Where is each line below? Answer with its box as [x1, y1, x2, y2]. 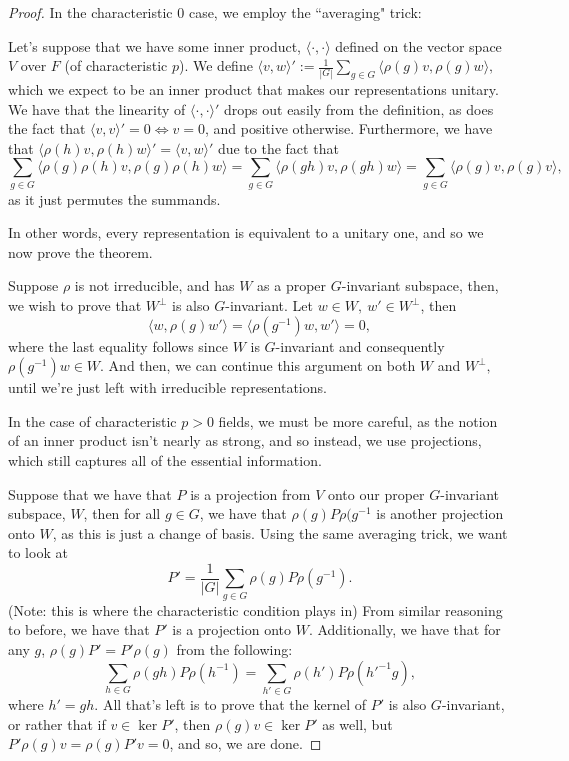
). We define [179, 55, 253, 76]
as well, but [322, 713, 393, 734]
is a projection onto [172, 619, 292, 640]
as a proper [257, 275, 327, 296]
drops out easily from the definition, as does [224, 98, 494, 119]
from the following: [176, 638, 293, 659]
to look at [8, 542, 68, 563]
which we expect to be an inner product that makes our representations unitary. [8, 78, 499, 99]
